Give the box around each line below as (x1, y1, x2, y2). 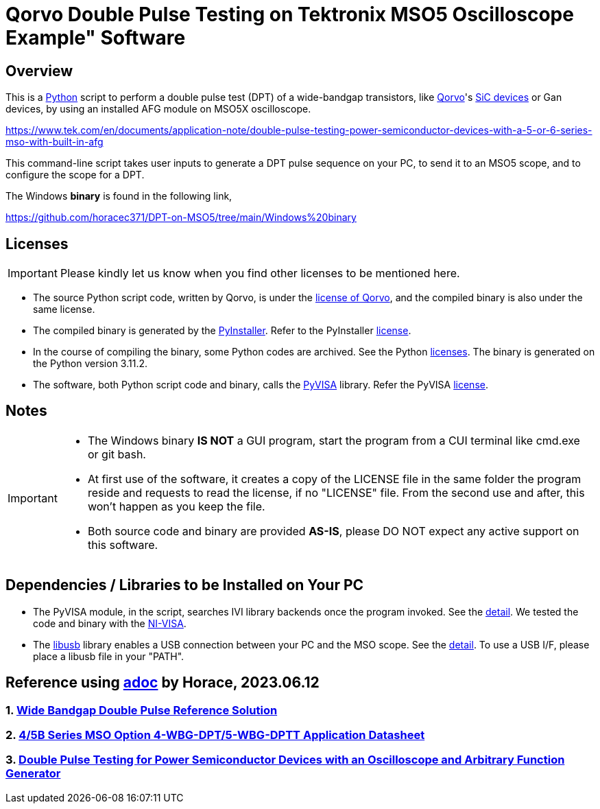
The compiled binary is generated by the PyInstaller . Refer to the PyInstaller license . (33, 325, 411, 337)
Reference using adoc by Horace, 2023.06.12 (5, 674, 320, 692)
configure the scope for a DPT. (5, 169, 145, 181)
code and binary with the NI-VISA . (33, 617, 187, 629)
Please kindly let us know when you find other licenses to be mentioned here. (60, 266, 460, 281)
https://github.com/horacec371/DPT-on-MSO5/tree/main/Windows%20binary (5, 211, 357, 224)
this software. (87, 537, 158, 552)
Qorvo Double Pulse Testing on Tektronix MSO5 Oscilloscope (5, 3, 574, 26)
